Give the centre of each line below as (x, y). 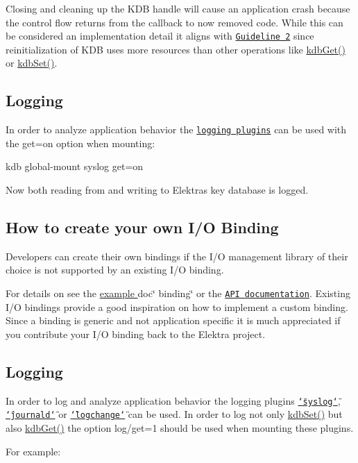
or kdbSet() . (32, 63)
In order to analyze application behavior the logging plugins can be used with (176, 129)
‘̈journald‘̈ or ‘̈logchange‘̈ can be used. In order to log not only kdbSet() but (174, 414)
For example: (33, 451)
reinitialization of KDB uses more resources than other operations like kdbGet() (176, 49)
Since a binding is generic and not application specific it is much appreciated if (173, 320)
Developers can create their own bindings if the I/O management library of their (177, 256)
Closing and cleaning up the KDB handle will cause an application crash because (178, 8)
